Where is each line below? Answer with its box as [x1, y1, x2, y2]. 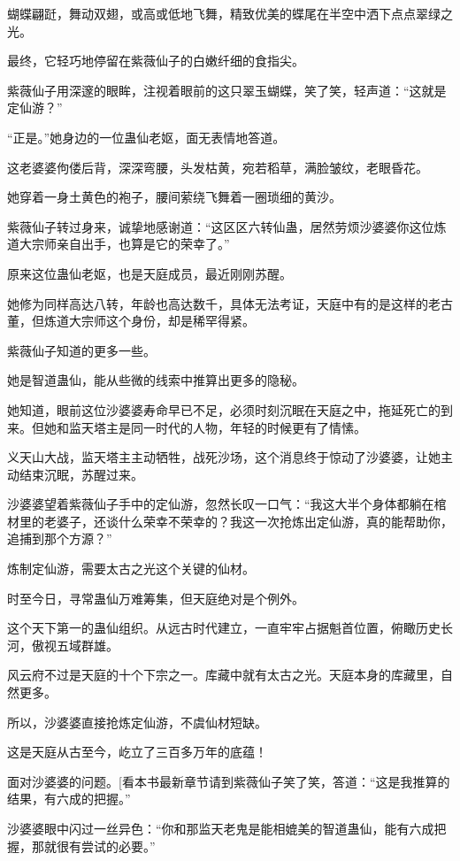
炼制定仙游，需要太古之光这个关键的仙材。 [7, 559, 255, 578]
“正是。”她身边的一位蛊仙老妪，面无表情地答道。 [7, 127, 286, 146]
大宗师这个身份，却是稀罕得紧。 [68, 311, 255, 330]
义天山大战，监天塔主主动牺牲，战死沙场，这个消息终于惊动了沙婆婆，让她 [7, 448, 441, 466]
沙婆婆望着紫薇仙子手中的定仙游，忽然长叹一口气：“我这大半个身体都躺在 [7, 495, 434, 513]
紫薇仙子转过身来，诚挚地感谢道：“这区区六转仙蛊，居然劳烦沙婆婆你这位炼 [7, 217, 447, 235]
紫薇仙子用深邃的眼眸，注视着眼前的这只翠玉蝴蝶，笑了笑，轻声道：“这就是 [7, 81, 447, 99]
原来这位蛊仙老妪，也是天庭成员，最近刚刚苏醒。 [7, 264, 292, 282]
